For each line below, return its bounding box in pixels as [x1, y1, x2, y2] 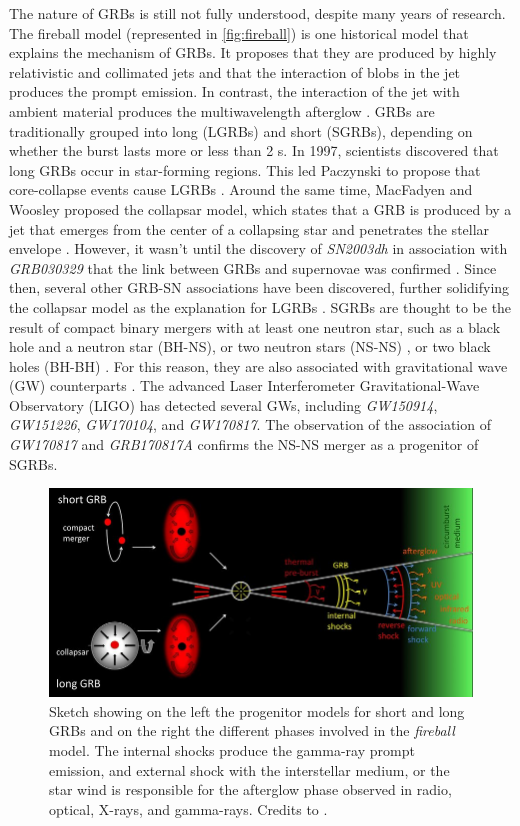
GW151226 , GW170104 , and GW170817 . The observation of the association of [9, 414, 491, 435]
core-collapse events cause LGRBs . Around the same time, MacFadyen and [9, 179, 473, 200]
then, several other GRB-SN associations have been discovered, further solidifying [9, 277, 510, 298]
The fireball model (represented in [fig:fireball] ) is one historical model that [9, 22, 469, 43]
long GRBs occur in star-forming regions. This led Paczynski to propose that [9, 159, 481, 180]
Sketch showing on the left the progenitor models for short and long [49, 700, 465, 721]
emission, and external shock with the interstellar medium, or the [49, 759, 450, 780]
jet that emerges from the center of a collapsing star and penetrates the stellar [9, 218, 490, 239]
